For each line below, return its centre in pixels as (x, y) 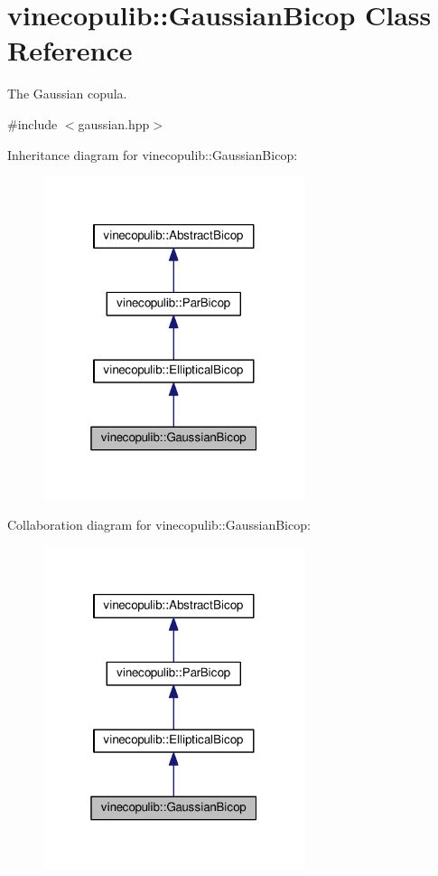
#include (33, 123)
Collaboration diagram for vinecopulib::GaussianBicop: (159, 524)
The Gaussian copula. (67, 94)
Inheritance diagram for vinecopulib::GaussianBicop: (153, 154)
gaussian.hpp (114, 123)
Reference (70, 50)
